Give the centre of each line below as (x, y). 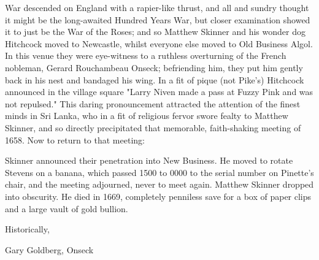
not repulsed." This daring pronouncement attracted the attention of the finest (153, 103)
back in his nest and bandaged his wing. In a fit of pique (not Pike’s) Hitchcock (155, 79)
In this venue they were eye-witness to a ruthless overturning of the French (146, 55)
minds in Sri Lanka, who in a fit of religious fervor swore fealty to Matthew (147, 116)
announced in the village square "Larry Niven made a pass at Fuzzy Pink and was (159, 92)
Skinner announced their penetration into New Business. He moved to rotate (149, 160)
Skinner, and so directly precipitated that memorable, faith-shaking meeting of (153, 127)
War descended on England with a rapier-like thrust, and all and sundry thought (157, 7)
